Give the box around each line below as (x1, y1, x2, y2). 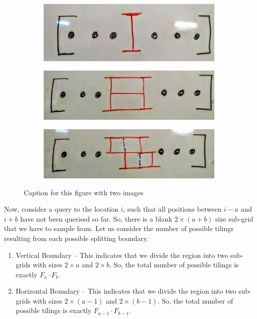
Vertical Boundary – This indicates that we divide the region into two (15, 249, 228, 260)
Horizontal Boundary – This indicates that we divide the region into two (15, 286, 236, 296)
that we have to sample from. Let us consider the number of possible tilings (4, 223, 234, 234)
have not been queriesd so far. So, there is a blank (20, 213, 173, 224)
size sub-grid (215, 213, 254, 224)
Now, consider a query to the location (4, 204, 119, 214)
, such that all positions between (123, 204, 222, 214)
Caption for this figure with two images (24, 187, 143, 197)
